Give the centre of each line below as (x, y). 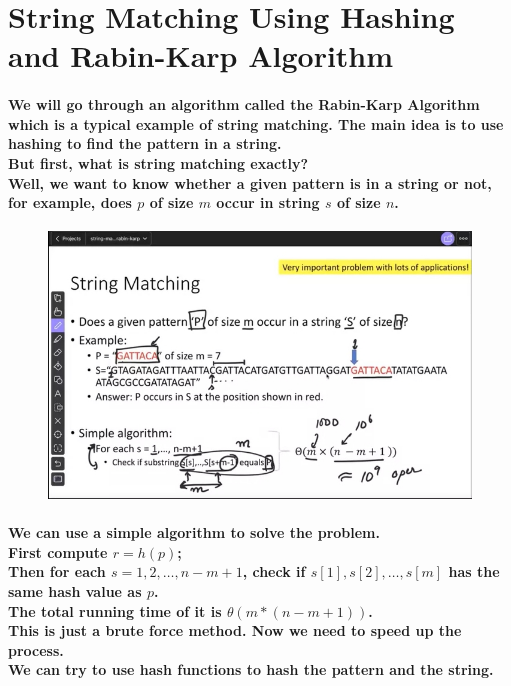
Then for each (57, 571)
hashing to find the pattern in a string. (145, 143)
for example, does (70, 202)
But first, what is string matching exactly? (158, 162)
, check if (274, 571)
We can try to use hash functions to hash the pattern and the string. (251, 669)
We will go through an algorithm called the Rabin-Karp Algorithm (244, 104)
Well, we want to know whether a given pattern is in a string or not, (250, 182)
